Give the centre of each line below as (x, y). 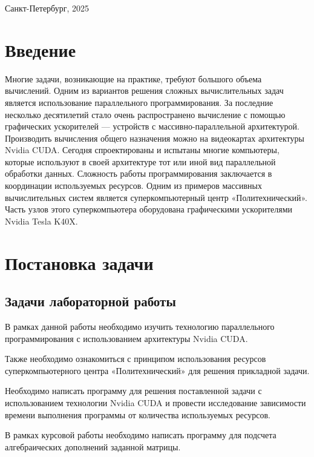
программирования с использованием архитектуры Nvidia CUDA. (126, 338)
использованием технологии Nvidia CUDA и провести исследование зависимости (155, 402)
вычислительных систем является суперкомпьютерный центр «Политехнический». (156, 197)
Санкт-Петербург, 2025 (47, 8)
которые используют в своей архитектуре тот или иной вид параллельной (140, 161)
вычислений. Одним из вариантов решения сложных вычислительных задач (144, 90)
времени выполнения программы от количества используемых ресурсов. (138, 414)
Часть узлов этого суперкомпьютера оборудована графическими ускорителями (149, 209)
